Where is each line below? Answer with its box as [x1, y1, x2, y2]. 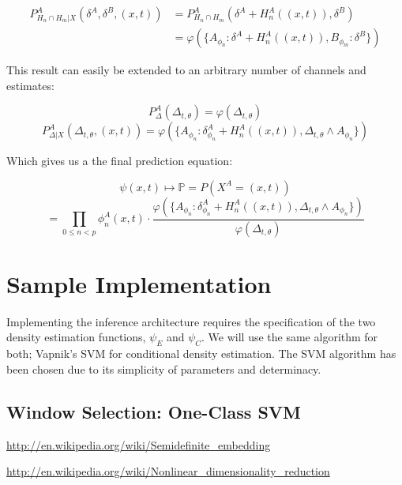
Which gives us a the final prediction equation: [6, 152, 233, 169]
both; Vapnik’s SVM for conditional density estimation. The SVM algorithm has [6, 345, 396, 362]
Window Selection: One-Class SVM [6, 399, 301, 423]
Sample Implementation [6, 267, 272, 299]
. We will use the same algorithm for [201, 329, 378, 345]
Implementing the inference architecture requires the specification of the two [6, 313, 376, 329]
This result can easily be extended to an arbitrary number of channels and [6, 62, 366, 78]
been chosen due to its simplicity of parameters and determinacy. [6, 360, 321, 377]
